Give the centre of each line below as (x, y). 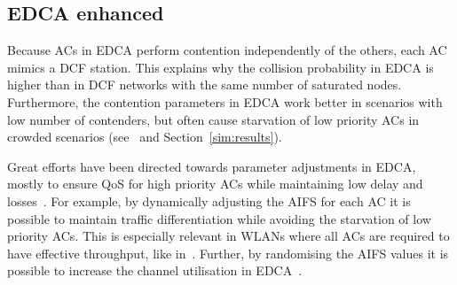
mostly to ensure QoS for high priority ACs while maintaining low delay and (215, 184)
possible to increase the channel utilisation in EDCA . (155, 270)
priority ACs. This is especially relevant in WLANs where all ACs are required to (228, 236)
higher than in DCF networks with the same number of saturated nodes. (205, 85)
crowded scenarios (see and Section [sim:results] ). (145, 137)
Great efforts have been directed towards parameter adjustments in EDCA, (212, 166)
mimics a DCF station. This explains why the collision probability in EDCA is (221, 67)
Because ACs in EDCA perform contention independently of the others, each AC (227, 50)
